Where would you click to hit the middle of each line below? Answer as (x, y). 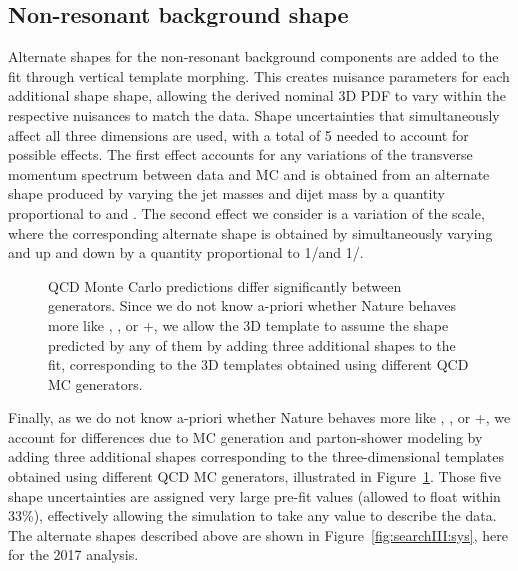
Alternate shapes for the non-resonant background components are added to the (253, 56)
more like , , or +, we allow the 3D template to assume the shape (248, 324)
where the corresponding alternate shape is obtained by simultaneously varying (250, 232)
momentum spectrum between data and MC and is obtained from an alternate (249, 173)
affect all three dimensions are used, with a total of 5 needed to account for (238, 134)
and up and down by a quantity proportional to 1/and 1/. (186, 252)
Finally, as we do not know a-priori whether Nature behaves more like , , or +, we (259, 417)
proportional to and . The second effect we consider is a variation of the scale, (246, 212)
